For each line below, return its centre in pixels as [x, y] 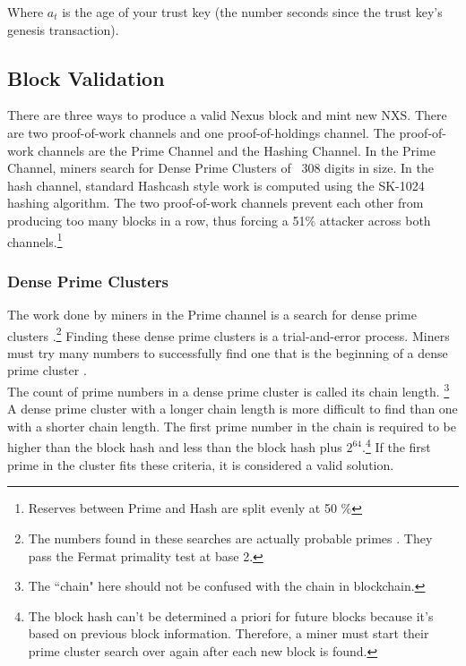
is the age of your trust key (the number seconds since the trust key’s [252, 12]
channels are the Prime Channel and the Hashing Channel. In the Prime [237, 150]
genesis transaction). [63, 29]
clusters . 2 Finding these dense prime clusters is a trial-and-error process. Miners [229, 334]
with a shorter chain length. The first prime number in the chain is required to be [232, 426]
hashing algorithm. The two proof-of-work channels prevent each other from [216, 203]
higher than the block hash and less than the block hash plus [175, 447]
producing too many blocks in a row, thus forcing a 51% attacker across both [219, 220]
